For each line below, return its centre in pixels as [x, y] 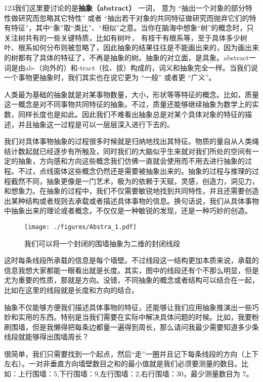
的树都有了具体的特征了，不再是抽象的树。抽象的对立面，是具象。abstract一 [130, 57]
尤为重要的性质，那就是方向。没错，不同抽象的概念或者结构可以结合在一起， [131, 280]
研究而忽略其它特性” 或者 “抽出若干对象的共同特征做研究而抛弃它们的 [134, 17]
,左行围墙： [117, 374]
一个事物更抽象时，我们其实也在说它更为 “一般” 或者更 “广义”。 [110, 77]
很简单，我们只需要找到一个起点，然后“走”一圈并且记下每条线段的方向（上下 [131, 353]
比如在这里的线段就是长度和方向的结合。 [71, 290]
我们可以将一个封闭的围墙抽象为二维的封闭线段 [102, 243]
